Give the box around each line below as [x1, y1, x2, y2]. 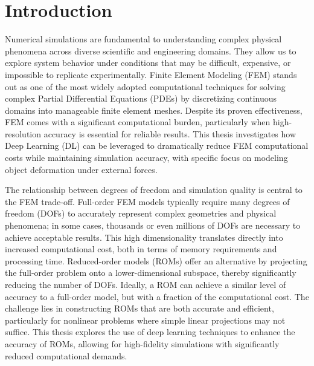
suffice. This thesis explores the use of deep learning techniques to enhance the [5, 325, 295, 338]
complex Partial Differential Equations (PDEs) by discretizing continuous [5, 92, 277, 105]
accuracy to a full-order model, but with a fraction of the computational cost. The [5, 290, 309, 302]
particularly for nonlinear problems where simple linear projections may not [5, 313, 286, 326]
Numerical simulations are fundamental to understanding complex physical [5, 33, 282, 45]
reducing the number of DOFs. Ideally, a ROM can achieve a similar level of [5, 278, 286, 290]
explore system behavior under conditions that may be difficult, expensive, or [5, 56, 291, 69]
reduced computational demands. [5, 349, 127, 362]
